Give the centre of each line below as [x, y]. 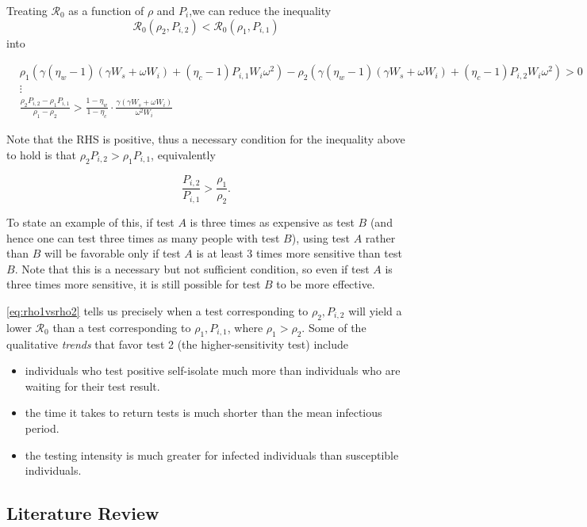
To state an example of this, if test [90, 222]
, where [245, 327]
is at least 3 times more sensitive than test [299, 253]
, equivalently [183, 154]
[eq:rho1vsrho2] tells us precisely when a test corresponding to [157, 310]
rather [380, 237]
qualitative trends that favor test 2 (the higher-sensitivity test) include [177, 344]
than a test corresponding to [122, 327]
